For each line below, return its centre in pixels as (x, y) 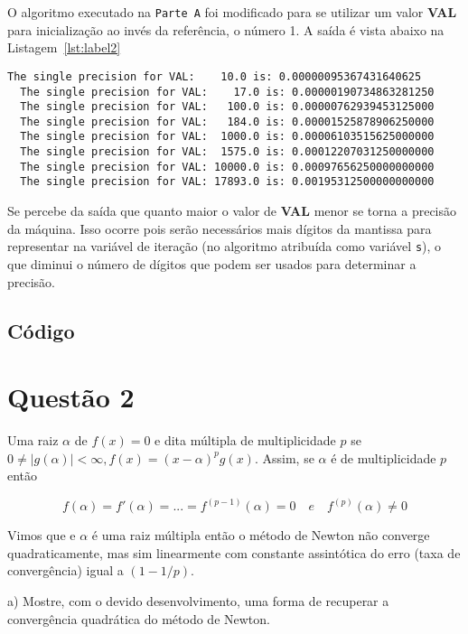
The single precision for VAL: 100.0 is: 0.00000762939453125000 (227, 107)
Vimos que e (42, 535)
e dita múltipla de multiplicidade (245, 440)
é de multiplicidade (384, 457)
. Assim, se (284, 457)
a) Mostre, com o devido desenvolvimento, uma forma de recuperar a (198, 601)
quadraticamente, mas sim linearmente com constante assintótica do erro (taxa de (234, 552)
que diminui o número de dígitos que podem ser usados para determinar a (212, 263)
